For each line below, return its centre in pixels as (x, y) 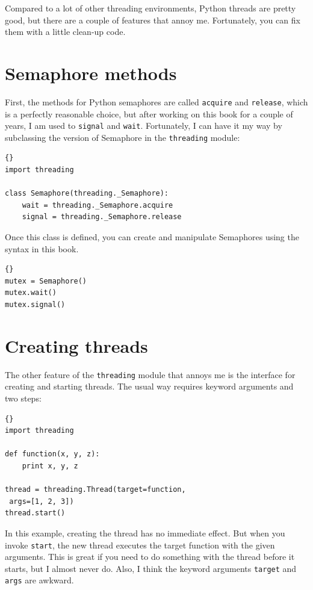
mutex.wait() (31, 293)
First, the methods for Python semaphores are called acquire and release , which (156, 101)
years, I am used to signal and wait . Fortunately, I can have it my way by (144, 126)
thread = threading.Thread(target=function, (95, 490)
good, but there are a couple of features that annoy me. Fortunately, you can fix (153, 20)
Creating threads (76, 345)
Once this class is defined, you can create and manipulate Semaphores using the (152, 237)
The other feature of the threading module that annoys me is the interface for (150, 374)
